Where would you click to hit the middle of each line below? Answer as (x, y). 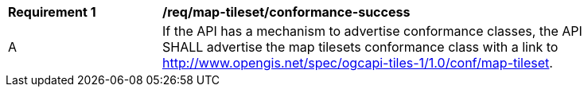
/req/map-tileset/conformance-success (286, 12)
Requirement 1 (52, 12)
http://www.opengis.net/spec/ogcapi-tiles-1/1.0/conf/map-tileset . (358, 63)
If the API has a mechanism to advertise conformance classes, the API (372, 31)
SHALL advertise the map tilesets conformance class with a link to (360, 47)
